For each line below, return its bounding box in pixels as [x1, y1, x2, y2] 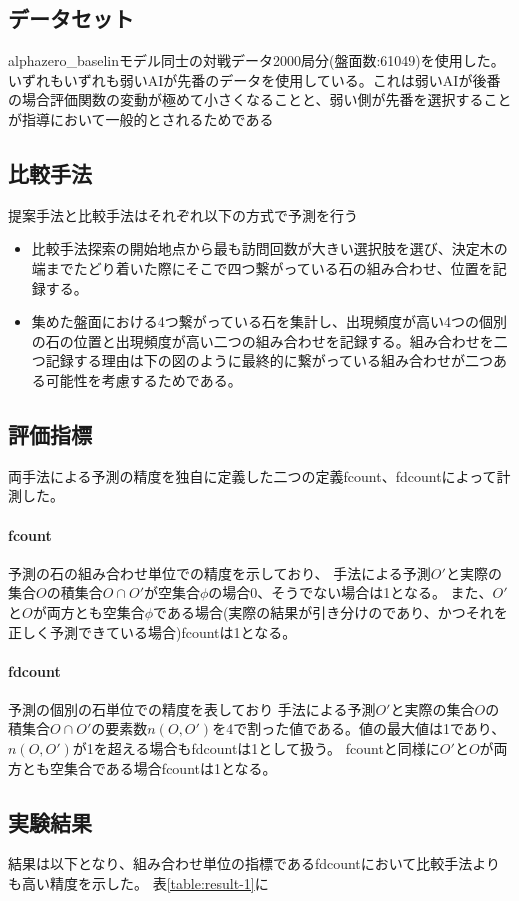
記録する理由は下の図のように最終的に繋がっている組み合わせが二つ [45, 350, 494, 371]
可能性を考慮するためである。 [45, 369, 242, 390]
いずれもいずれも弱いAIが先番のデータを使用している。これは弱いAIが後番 [8, 69, 501, 90]
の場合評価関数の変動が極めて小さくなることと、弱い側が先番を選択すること [8, 89, 512, 110]
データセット [8, 3, 134, 34]
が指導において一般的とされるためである [8, 108, 274, 129]
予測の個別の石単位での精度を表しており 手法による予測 [8, 698, 376, 719]
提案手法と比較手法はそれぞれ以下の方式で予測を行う [8, 204, 358, 225]
